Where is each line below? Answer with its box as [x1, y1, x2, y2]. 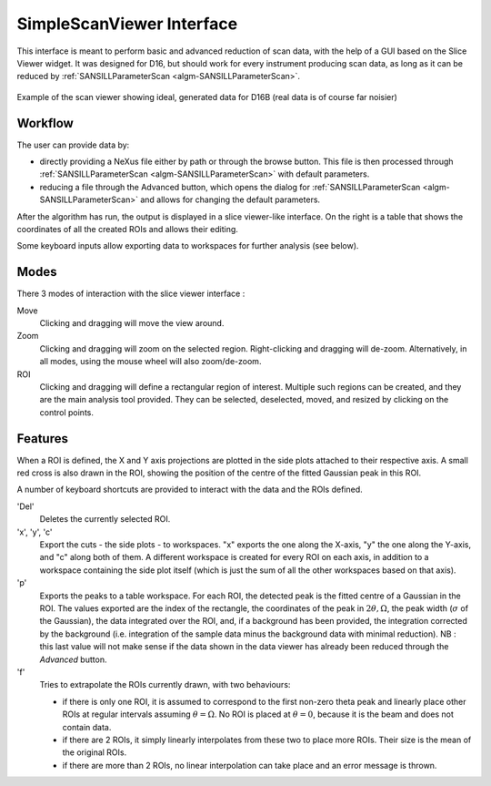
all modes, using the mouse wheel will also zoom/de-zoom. [39, 356, 262, 367]
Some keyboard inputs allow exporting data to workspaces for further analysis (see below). [16, 240, 359, 251]
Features [16, 431, 68, 446]
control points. [39, 406, 95, 418]
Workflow [16, 115, 75, 131]
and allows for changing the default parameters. [139, 194, 321, 205]
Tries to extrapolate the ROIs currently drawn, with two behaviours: [39, 679, 291, 690]
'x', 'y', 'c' [16, 526, 53, 537]
